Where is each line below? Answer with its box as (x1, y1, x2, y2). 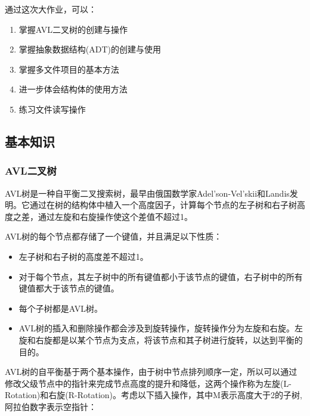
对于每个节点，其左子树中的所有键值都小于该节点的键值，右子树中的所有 (18, 270, 303, 282)
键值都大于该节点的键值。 (18, 282, 119, 294)
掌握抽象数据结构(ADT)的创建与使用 (18, 43, 161, 55)
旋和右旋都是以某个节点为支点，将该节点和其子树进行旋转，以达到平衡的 (18, 333, 303, 346)
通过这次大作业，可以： (5, 3, 97, 15)
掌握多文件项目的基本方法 (18, 63, 119, 75)
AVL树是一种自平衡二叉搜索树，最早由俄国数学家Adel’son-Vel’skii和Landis (5, 187, 290, 199)
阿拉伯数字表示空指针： (5, 400, 97, 412)
